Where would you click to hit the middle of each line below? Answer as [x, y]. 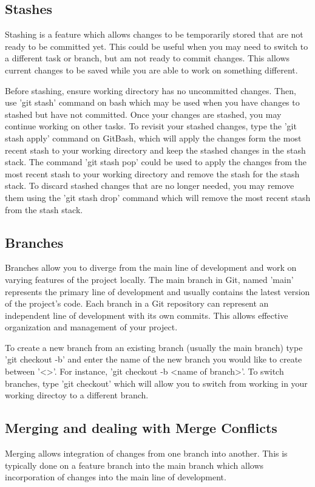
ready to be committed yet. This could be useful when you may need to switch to [157, 46]
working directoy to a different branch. [77, 395]
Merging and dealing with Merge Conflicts [141, 428]
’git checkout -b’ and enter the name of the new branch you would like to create [154, 359]
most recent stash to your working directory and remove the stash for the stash [152, 173]
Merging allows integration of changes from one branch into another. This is [146, 453]
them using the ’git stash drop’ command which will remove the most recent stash [158, 197]
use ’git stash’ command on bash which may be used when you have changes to [152, 102]
